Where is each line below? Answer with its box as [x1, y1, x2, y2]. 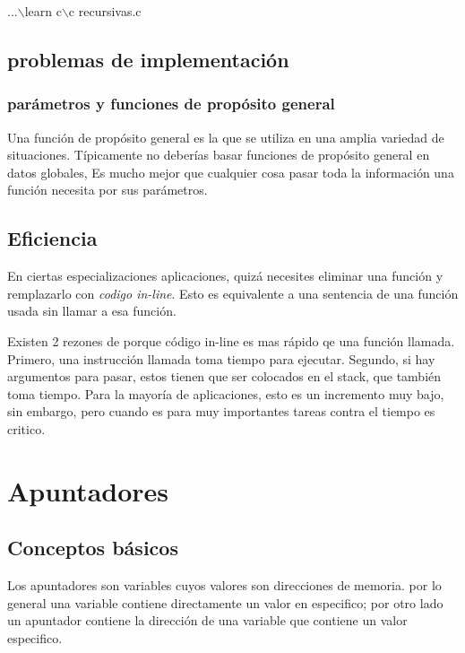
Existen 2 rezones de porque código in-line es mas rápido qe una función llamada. [7, 331, 455, 350]
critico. [7, 419, 46, 438]
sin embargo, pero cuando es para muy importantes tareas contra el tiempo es [7, 402, 435, 421]
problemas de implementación [7, 45, 289, 73]
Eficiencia [7, 224, 98, 252]
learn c [24, 2, 62, 20]
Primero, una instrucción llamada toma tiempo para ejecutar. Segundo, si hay [7, 349, 435, 368]
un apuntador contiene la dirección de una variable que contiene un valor [7, 611, 408, 630]
